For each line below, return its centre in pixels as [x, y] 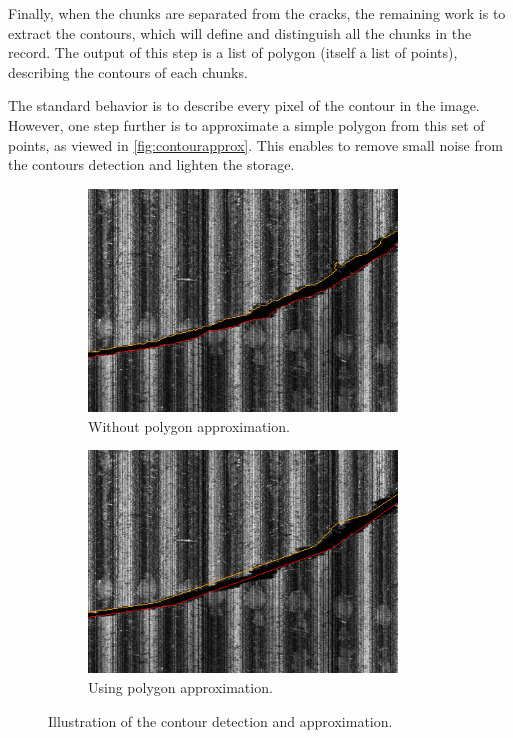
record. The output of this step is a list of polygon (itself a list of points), [233, 52]
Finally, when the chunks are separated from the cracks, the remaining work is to [257, 13]
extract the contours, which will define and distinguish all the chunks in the [240, 32]
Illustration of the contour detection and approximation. [220, 720]
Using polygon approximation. [180, 686]
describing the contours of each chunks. [128, 71]
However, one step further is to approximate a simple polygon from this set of [246, 124]
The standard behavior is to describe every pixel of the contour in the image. [244, 105]
